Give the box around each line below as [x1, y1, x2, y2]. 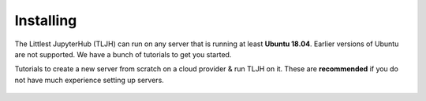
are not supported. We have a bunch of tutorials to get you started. [14, 49, 232, 59]
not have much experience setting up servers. [14, 75, 165, 85]
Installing [14, 12, 77, 29]
